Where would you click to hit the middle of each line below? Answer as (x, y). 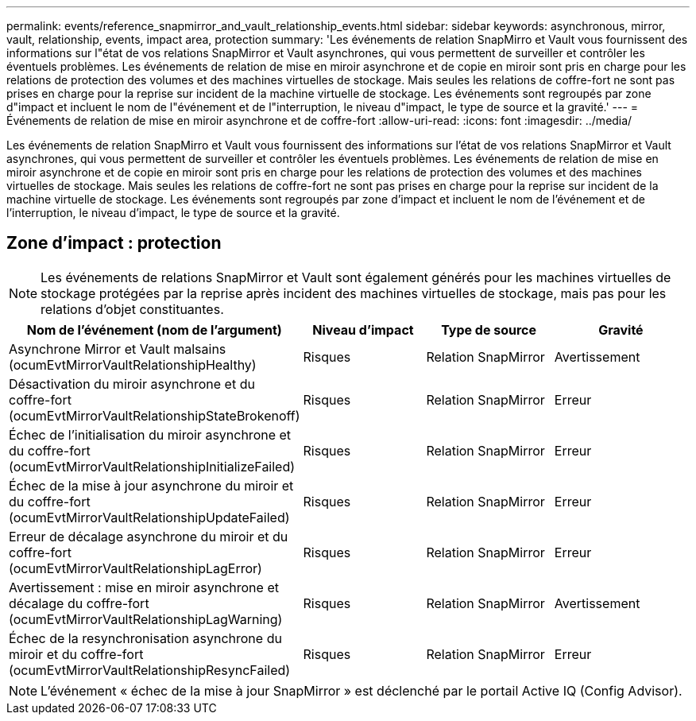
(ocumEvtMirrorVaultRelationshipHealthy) (133, 364)
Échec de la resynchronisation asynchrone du (145, 638)
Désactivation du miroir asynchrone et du (132, 384)
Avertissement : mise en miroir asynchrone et (144, 587)
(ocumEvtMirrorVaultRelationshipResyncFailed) (150, 670)
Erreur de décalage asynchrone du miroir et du (149, 536)
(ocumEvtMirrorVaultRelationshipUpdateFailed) (149, 517)
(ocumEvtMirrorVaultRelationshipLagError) (135, 568)
